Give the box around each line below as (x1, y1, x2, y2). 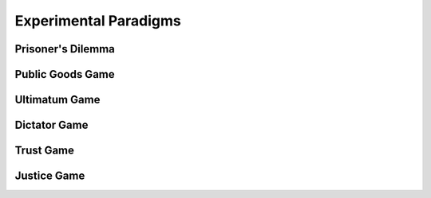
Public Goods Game (14, 68, 115, 81)
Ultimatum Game (14, 93, 101, 107)
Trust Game (14, 144, 75, 157)
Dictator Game (14, 118, 89, 132)
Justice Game (14, 169, 85, 183)
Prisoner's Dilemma (14, 42, 115, 56)
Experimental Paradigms (14, 12, 181, 29)
